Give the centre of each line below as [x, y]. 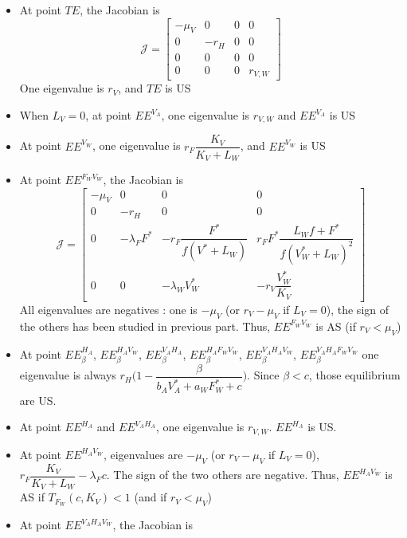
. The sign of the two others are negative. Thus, [223, 475]
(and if [151, 497]
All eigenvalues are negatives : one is [108, 309]
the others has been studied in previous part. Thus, [145, 326]
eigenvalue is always [68, 375]
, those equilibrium [354, 375]
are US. [38, 400]
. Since [263, 375]
